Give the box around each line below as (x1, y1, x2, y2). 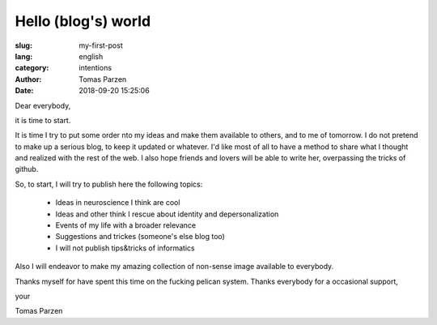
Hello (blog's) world (15, 12, 151, 30)
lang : (15, 51, 33, 61)
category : (15, 63, 49, 73)
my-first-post (78, 41, 123, 50)
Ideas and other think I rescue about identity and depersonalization (55, 209, 279, 219)
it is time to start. (15, 115, 71, 125)
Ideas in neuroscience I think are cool (55, 198, 180, 207)
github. (15, 165, 39, 174)
